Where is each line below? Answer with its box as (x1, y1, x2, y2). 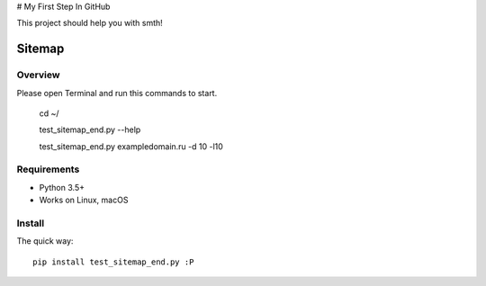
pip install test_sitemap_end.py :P (32, 256, 194, 267)
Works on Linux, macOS (39, 194, 129, 206)
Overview (16, 68, 60, 81)
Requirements (16, 163, 80, 175)
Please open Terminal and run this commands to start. (16, 87, 218, 98)
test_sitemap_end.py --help (39, 124, 141, 135)
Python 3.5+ (39, 182, 85, 192)
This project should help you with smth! (16, 18, 164, 29)
